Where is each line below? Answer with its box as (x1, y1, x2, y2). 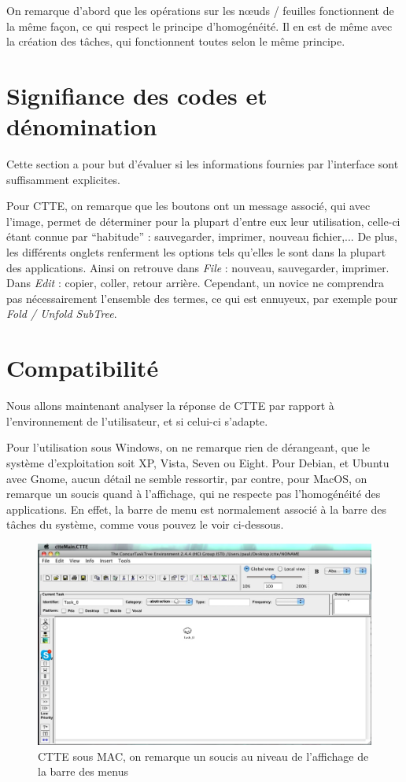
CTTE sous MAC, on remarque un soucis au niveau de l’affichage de (38, 747, 369, 764)
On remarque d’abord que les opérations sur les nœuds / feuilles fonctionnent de (6, 2, 394, 18)
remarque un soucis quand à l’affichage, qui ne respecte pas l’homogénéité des (6, 485, 381, 502)
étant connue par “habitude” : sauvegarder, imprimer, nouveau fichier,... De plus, (6, 228, 397, 245)
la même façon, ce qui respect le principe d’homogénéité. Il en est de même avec (6, 17, 393, 34)
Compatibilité (6, 352, 159, 384)
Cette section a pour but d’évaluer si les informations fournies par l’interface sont (6, 156, 399, 172)
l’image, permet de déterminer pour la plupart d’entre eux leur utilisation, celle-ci (6, 212, 400, 229)
